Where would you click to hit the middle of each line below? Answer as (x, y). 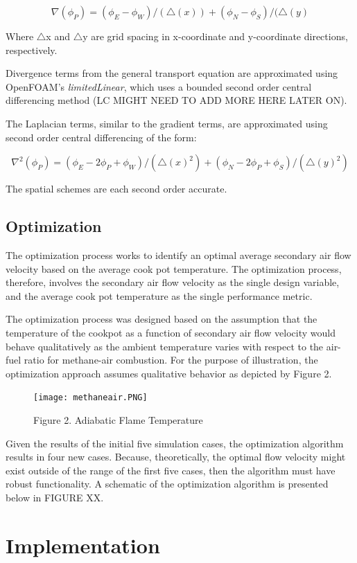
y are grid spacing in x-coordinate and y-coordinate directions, (215, 36)
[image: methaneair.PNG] (90, 398)
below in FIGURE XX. (55, 497)
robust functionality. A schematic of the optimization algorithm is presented (167, 484)
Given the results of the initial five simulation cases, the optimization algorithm (175, 443)
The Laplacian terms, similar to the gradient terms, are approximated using (167, 123)
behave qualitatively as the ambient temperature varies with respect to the (165, 346)
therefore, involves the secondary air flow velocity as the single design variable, (173, 282)
